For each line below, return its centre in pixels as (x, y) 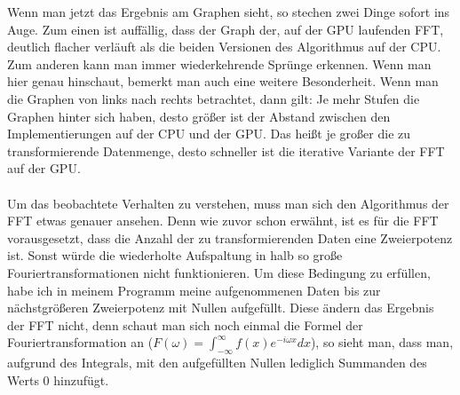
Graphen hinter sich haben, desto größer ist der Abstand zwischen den (199, 116)
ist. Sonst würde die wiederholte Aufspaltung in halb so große (175, 255)
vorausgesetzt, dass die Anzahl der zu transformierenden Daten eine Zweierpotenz (230, 237)
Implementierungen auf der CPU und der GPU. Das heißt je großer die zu (209, 134)
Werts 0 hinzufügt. (58, 379)
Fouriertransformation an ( (80, 342)
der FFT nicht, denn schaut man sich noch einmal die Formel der (185, 324)
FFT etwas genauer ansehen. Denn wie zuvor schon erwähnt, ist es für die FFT (223, 221)
